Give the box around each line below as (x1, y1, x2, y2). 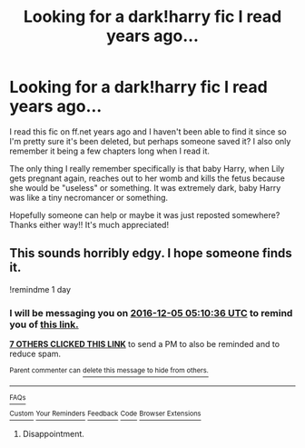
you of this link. (9, 318, 79, 331)
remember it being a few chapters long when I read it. (9, 145, 211, 156)
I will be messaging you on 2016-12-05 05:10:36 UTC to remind (9, 306, 293, 319)
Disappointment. (22, 429, 84, 440)
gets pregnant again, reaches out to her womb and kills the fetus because (9, 173, 286, 184)
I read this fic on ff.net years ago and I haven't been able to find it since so (9, 125, 288, 137)
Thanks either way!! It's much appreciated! (9, 219, 170, 230)
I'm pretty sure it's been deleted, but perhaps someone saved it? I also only (9, 135, 291, 146)
